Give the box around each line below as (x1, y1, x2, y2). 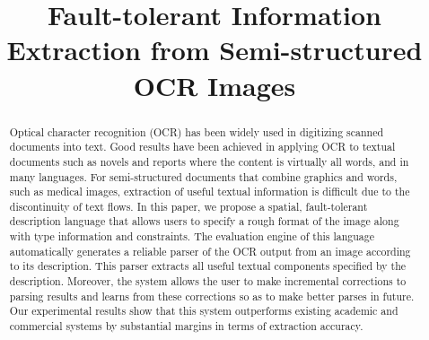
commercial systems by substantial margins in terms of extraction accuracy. (9, 318, 363, 334)
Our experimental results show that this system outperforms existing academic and (9, 303, 398, 318)
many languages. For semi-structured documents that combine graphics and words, (9, 169, 398, 184)
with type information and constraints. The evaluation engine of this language (9, 229, 375, 244)
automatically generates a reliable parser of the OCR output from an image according (9, 243, 411, 258)
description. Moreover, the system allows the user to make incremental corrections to (9, 274, 407, 289)
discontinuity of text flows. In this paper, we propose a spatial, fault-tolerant (9, 198, 368, 214)
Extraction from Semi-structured (6, 31, 423, 68)
